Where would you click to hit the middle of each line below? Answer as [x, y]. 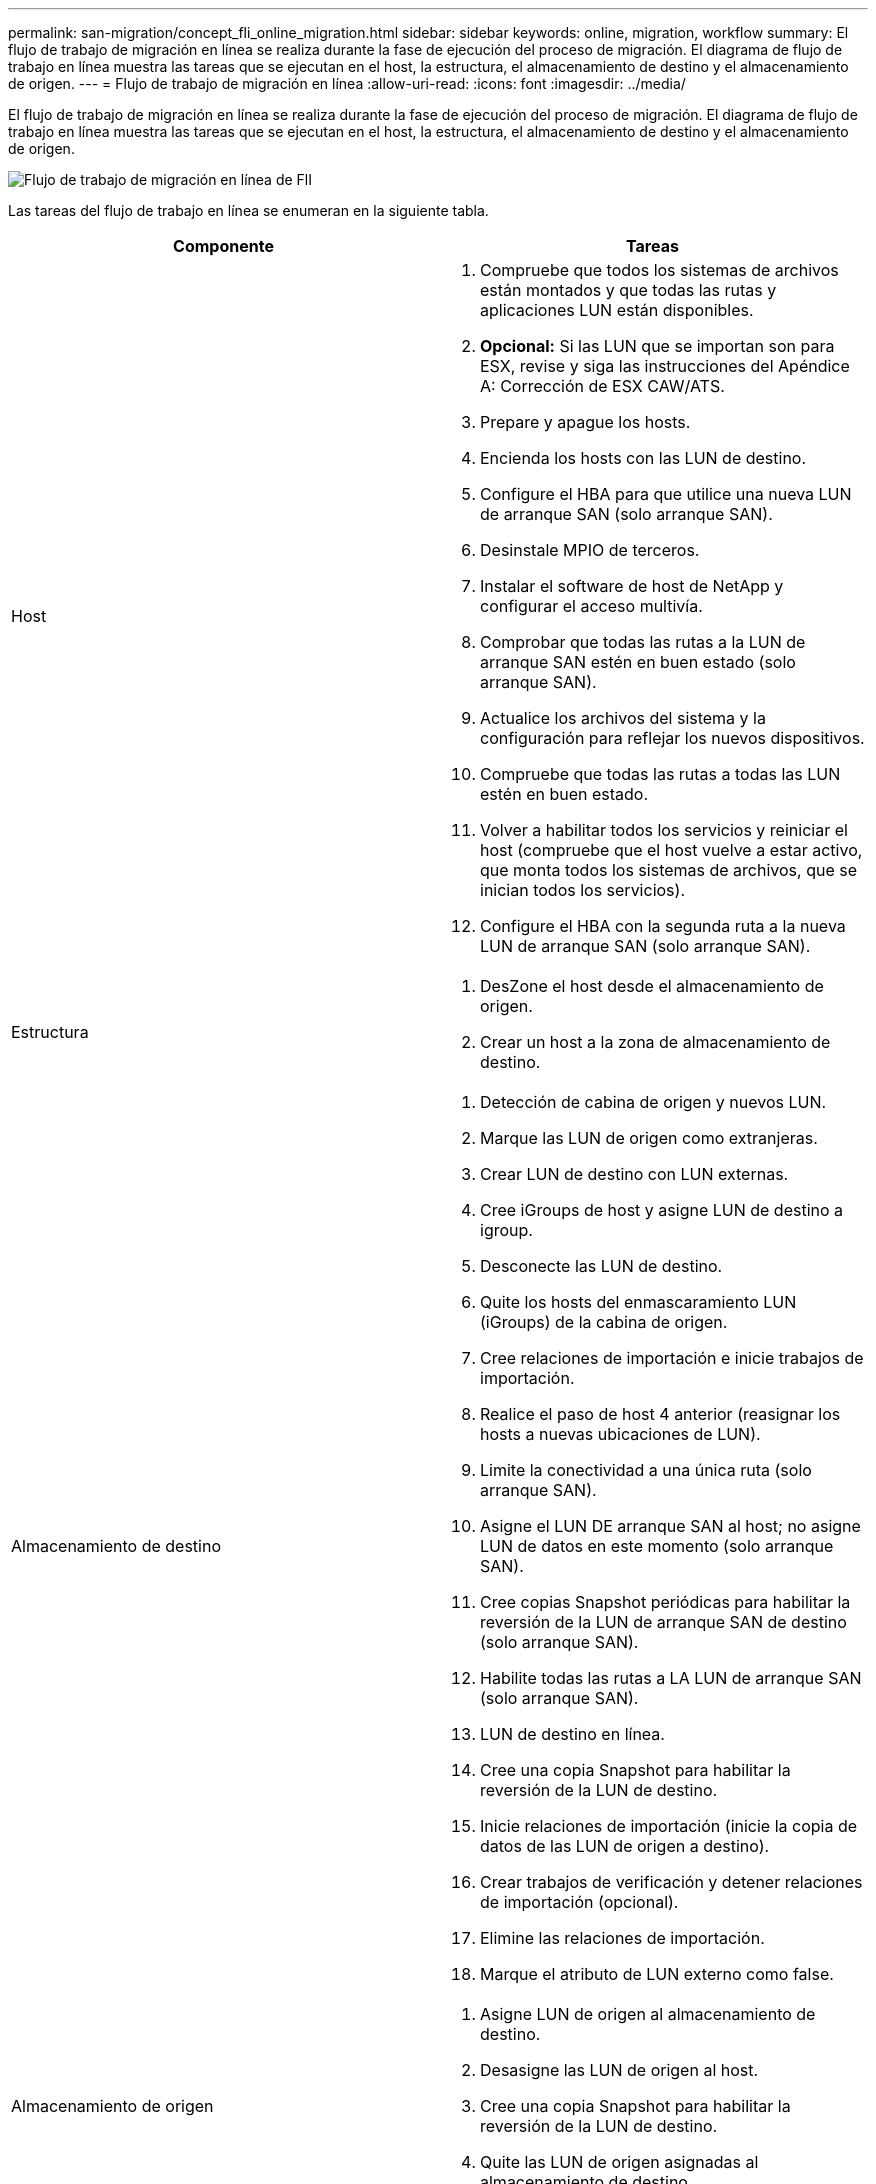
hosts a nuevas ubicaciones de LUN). [620, 1434]
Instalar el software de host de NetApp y [632, 586]
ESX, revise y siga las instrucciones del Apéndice [665, 366]
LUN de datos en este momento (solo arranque [657, 1546]
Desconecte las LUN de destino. [601, 1266]
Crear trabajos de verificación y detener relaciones [671, 1882]
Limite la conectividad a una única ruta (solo [646, 1470]
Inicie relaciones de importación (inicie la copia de [669, 1826]
